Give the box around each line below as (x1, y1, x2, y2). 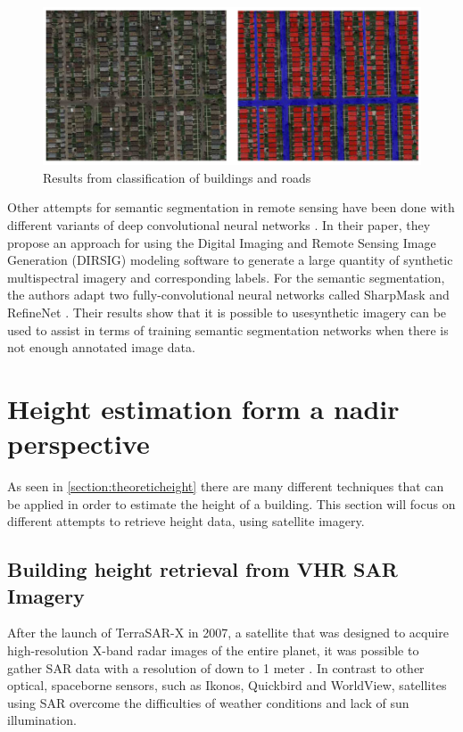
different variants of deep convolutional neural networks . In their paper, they (7, 216, 431, 234)
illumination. (7, 711, 77, 729)
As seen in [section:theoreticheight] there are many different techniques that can (7, 477, 444, 496)
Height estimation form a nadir (7, 390, 400, 426)
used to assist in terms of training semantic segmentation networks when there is (7, 320, 449, 339)
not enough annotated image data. (7, 338, 195, 357)
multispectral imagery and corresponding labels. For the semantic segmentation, (7, 267, 445, 286)
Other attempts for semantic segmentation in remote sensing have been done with (7, 198, 455, 217)
